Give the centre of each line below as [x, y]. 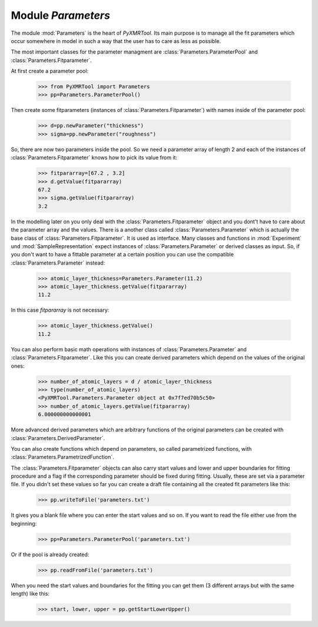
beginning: [24, 523]
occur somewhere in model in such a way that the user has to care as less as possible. [116, 41]
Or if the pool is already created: [50, 555]
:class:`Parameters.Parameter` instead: [58, 263]
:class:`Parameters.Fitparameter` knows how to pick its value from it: [94, 158]
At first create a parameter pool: [49, 71]
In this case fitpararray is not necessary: [60, 310]
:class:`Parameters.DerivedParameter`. [58, 438]
